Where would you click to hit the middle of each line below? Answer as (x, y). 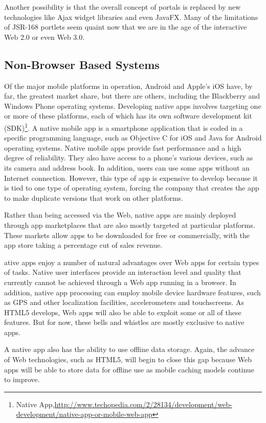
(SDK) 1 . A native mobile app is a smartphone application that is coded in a (124, 127)
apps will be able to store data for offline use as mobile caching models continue (129, 369)
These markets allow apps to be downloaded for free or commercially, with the (127, 235)
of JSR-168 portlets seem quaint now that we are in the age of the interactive (126, 27)
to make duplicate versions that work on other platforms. (94, 197)
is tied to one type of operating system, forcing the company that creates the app (132, 188)
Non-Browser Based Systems (82, 64)
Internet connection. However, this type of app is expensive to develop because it (131, 178)
